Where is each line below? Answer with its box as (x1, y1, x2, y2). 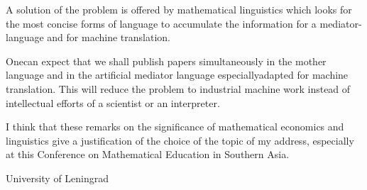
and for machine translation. (47, 30, 170, 45)
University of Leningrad (6, 170, 109, 185)
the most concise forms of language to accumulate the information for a (6, 16, 317, 30)
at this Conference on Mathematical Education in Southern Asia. (6, 147, 290, 162)
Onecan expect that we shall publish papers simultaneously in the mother (6, 53, 327, 68)
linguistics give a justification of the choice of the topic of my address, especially (6, 133, 354, 147)
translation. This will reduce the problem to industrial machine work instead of (6, 81, 351, 96)
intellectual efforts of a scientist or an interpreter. (6, 95, 220, 110)
